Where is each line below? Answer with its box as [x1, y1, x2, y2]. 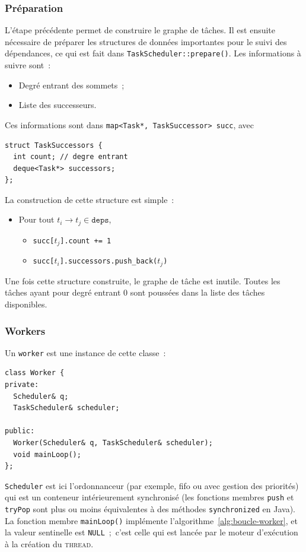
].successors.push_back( [59, 257, 158, 266]
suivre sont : [5, 59, 51, 71]
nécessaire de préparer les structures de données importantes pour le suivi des [5, 35, 287, 47]
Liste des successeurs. [18, 99, 97, 111]
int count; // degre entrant [13, 153, 128, 161]
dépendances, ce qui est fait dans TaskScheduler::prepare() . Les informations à [5, 47, 301, 59]
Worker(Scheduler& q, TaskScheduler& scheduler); [13, 439, 213, 448]
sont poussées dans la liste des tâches [130, 286, 265, 299]
